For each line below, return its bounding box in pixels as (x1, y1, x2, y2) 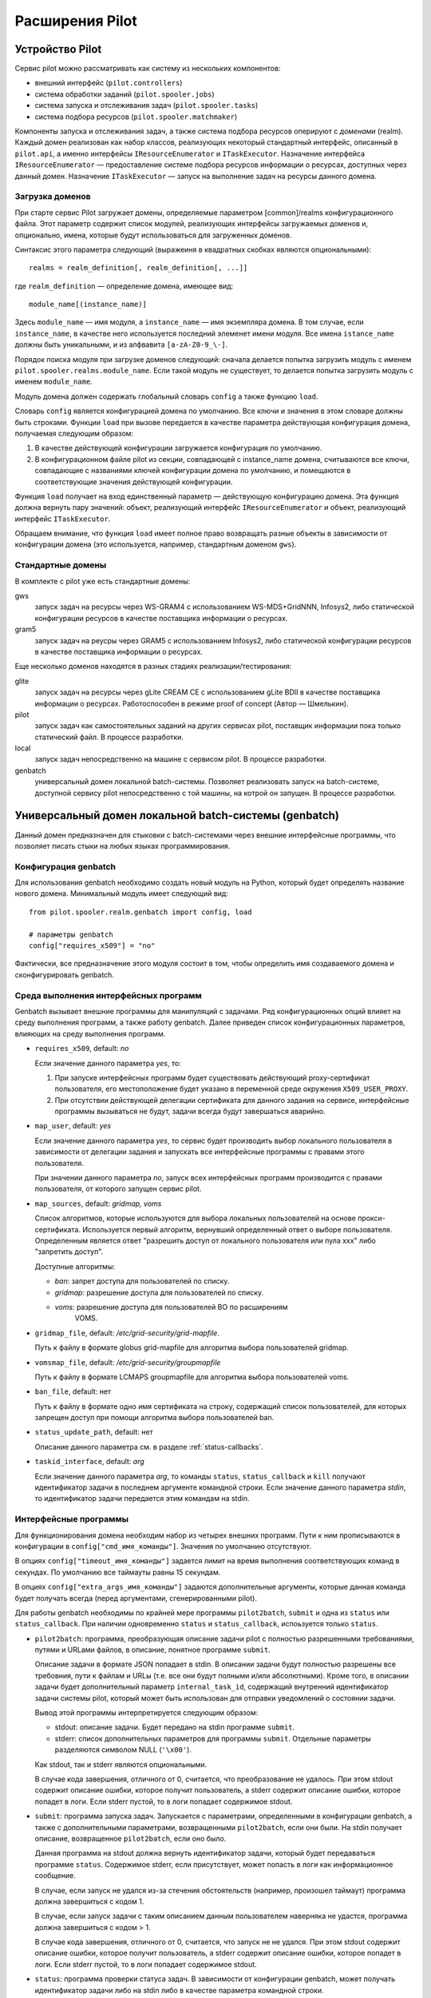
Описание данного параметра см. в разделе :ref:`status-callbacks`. (34, 1442, 263, 1451)
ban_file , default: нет (34, 1387, 112, 1396)
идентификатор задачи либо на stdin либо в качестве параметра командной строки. (34, 1985, 324, 1995)
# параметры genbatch (29, 929, 113, 939)
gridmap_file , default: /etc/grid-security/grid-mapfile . (34, 1327, 219, 1338)
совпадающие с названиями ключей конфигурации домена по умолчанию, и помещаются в (34, 466, 351, 476)
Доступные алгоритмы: (34, 1261, 116, 1271)
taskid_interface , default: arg (34, 1457, 145, 1467)
